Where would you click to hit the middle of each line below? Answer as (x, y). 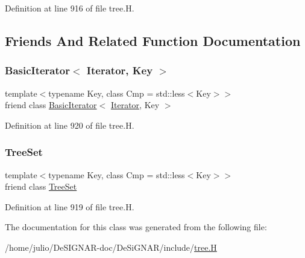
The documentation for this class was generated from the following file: (136, 227)
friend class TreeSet (41, 186)
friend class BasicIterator (51, 105)
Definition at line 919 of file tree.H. (70, 206)
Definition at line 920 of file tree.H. (70, 125)
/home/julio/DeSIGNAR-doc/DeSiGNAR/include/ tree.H (111, 247)
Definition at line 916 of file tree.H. (70, 8)
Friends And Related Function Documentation (153, 40)
